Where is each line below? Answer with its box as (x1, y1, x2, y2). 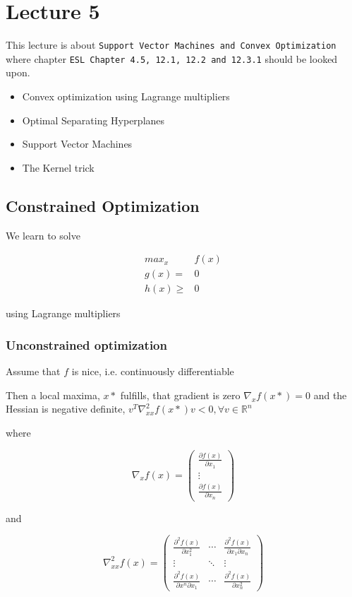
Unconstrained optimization (6, 336, 167, 353)
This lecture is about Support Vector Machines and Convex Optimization (6, 37, 336, 52)
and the (313, 387, 347, 402)
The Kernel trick (22, 160, 95, 175)
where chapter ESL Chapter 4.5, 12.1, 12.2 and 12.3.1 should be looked (6, 51, 338, 66)
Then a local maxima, (6, 387, 100, 402)
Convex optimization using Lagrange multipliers (22, 89, 230, 104)
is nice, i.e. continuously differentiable (71, 364, 234, 379)
